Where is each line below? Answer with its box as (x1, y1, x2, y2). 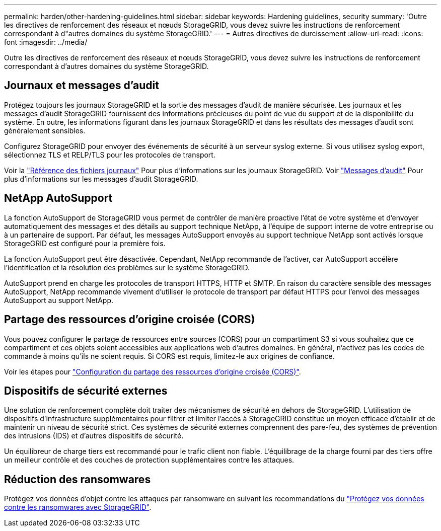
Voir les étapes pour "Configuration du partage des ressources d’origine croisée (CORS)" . (4, 367, 301, 376)
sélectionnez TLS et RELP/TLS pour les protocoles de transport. (4, 150, 215, 159)
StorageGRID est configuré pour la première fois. (4, 239, 166, 248)
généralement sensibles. (4, 126, 86, 135)
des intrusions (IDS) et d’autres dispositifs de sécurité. (4, 431, 184, 440)
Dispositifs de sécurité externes (4, 384, 168, 397)
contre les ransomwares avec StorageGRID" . (4, 503, 152, 512)
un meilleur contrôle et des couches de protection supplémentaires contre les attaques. (4, 456, 295, 465)
